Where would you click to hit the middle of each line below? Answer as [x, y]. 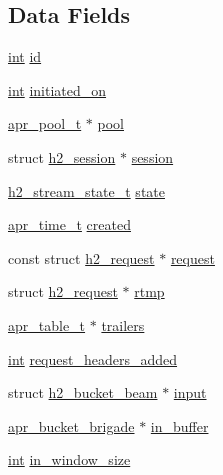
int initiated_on [57, 89]
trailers [123, 324]
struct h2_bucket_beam [83, 392]
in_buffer [179, 425]
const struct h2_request [81, 257]
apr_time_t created [69, 224]
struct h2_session [62, 156]
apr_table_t [47, 324]
